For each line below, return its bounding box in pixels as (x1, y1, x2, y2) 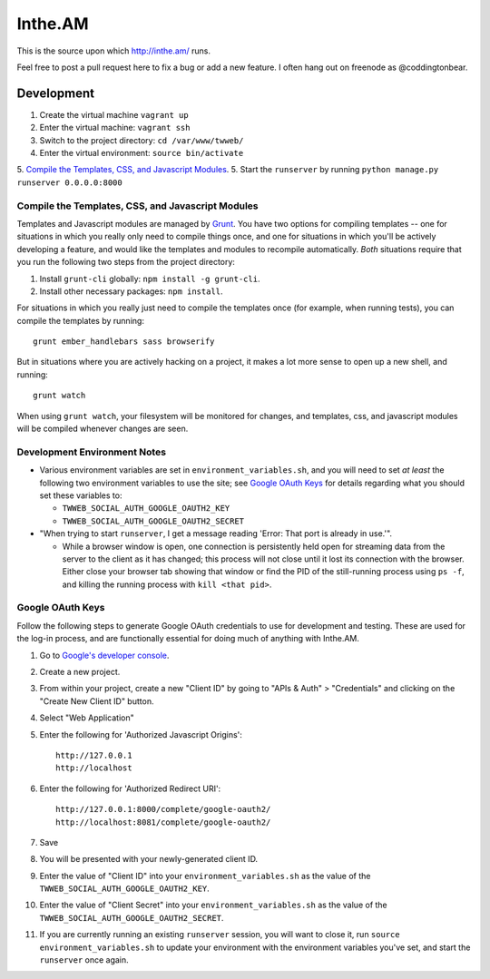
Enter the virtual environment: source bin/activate (39, 148, 244, 159)
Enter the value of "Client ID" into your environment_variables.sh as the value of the (39, 870, 371, 881)
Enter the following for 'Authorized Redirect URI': (39, 783, 221, 794)
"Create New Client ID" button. (39, 695, 154, 707)
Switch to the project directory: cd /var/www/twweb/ (39, 134, 244, 145)
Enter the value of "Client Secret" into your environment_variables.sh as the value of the (39, 899, 387, 911)
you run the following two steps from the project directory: (16, 257, 236, 268)
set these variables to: (39, 490, 122, 501)
